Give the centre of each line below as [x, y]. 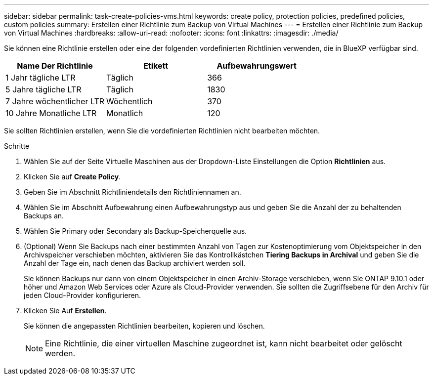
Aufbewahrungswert [257, 66]
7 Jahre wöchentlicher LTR [55, 101]
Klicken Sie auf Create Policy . [72, 177]
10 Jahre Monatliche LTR [51, 113]
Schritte [17, 146]
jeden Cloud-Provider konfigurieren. [83, 295]
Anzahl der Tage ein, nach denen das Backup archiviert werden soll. [135, 263]
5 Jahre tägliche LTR [43, 89]
